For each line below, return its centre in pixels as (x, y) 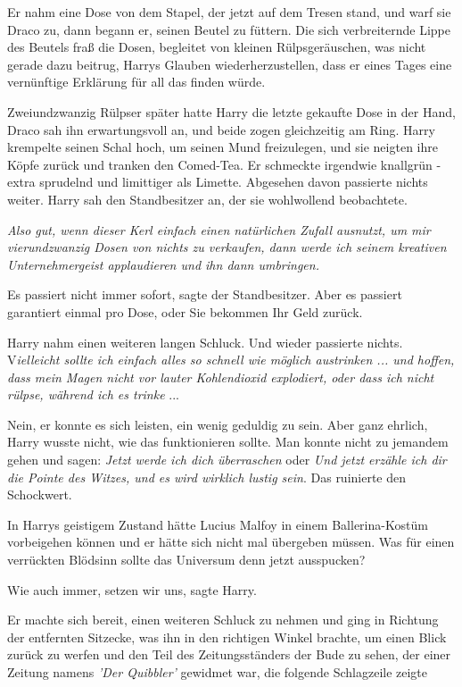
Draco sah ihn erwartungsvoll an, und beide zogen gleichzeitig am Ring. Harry (221, 129)
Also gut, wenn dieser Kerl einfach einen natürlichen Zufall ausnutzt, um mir (219, 229)
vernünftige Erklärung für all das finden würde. (136, 82)
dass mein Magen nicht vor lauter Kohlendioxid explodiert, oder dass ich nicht (221, 377)
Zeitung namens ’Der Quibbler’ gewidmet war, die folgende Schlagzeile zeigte (218, 672)
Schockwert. (40, 494)
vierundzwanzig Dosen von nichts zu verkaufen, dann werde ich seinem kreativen (227, 247)
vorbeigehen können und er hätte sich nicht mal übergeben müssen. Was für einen (231, 542)
